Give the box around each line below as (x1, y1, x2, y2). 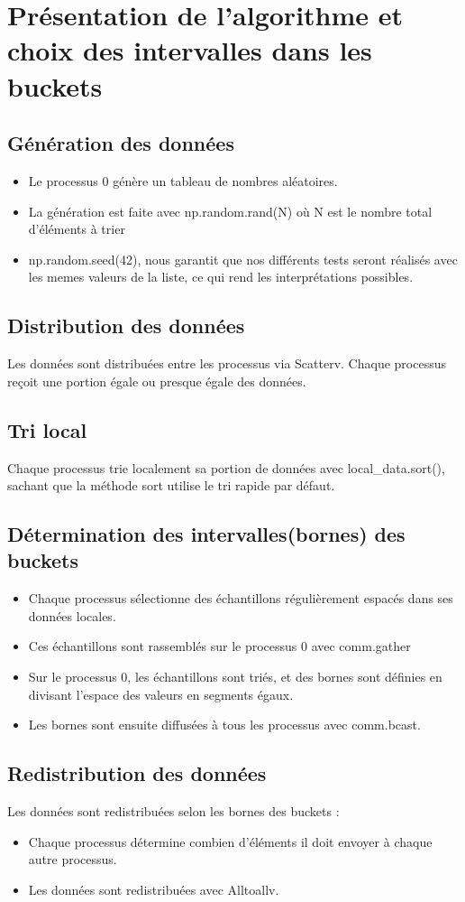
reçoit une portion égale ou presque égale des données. (7, 371, 306, 390)
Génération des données (7, 129, 234, 157)
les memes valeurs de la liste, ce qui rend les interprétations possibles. (28, 267, 414, 286)
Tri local (7, 415, 87, 443)
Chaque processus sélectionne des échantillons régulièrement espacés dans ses (28, 589, 453, 608)
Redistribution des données (7, 759, 267, 787)
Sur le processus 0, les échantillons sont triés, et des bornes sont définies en (28, 667, 442, 686)
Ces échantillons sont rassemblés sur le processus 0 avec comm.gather (28, 637, 411, 656)
